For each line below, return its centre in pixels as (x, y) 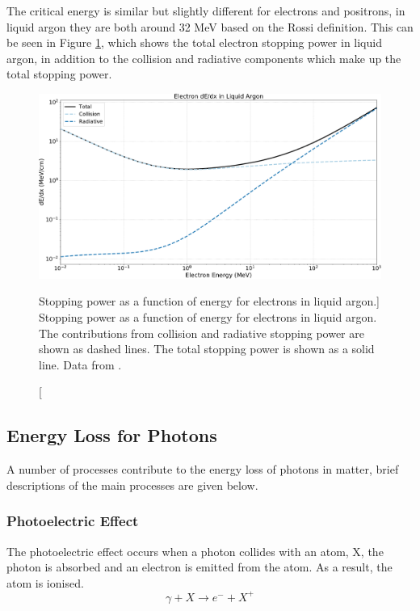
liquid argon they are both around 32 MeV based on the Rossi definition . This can (210, 26)
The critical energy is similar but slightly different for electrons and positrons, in (206, 11)
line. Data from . (80, 364)
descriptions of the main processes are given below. (132, 485)
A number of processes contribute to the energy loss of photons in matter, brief (203, 469)
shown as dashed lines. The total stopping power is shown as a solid (207, 349)
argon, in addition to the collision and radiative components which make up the (204, 58)
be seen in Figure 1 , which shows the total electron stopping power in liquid (194, 42)
